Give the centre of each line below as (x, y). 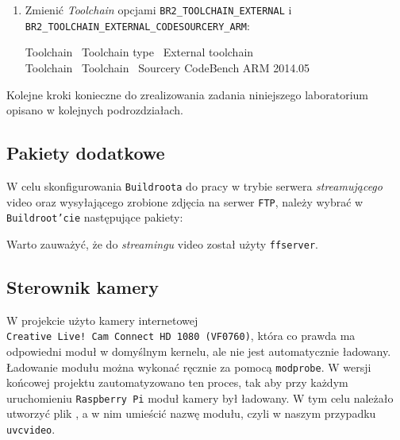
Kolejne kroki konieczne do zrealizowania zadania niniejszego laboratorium (188, 94)
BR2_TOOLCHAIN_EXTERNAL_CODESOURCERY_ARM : (137, 25)
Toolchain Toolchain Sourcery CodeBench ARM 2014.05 (167, 67)
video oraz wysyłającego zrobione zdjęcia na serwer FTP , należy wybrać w (185, 201)
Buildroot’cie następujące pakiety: (95, 217)
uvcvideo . (31, 429)
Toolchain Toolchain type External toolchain (139, 52)
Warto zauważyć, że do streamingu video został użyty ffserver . (162, 243)
